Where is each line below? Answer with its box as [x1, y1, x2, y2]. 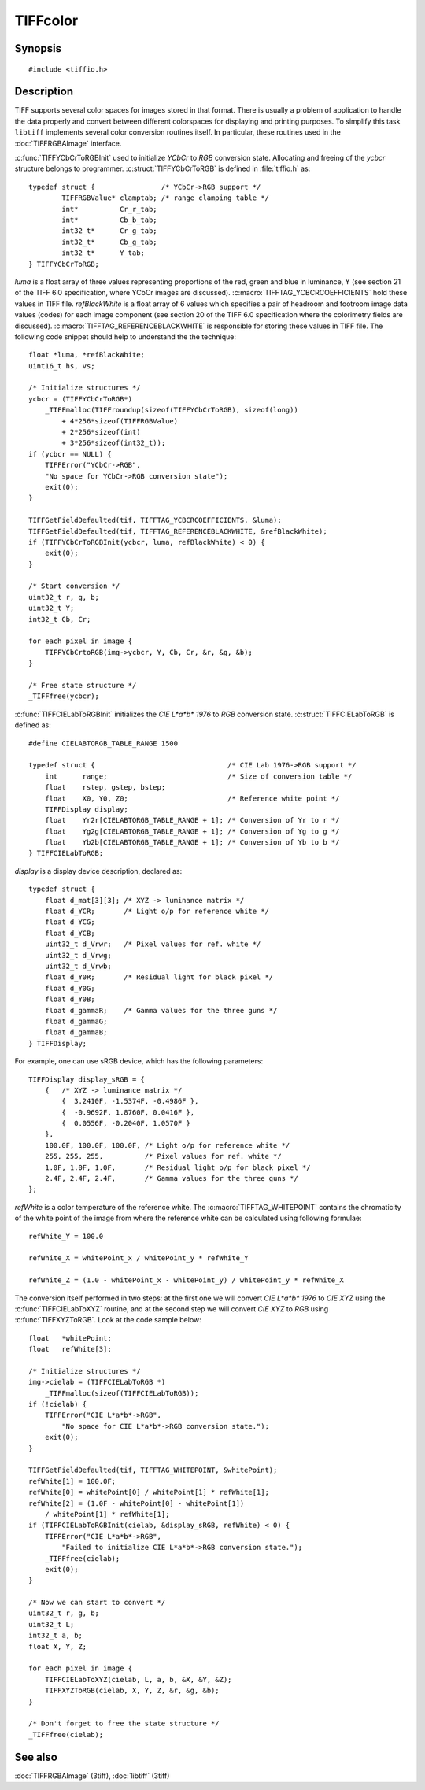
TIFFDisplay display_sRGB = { [28, 1074, 146, 1084]
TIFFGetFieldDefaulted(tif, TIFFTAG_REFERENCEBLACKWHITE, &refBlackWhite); [28, 527, 327, 535]
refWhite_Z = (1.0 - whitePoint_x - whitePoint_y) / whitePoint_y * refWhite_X [28, 1276, 344, 1285]
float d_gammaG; [44, 1016, 108, 1026]
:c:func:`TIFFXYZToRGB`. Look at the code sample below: [14, 1315, 202, 1325]
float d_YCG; [44, 918, 95, 926]
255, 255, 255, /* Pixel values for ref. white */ [44, 1152, 283, 1161]
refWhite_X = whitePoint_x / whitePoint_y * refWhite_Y [28, 1254, 249, 1263]
